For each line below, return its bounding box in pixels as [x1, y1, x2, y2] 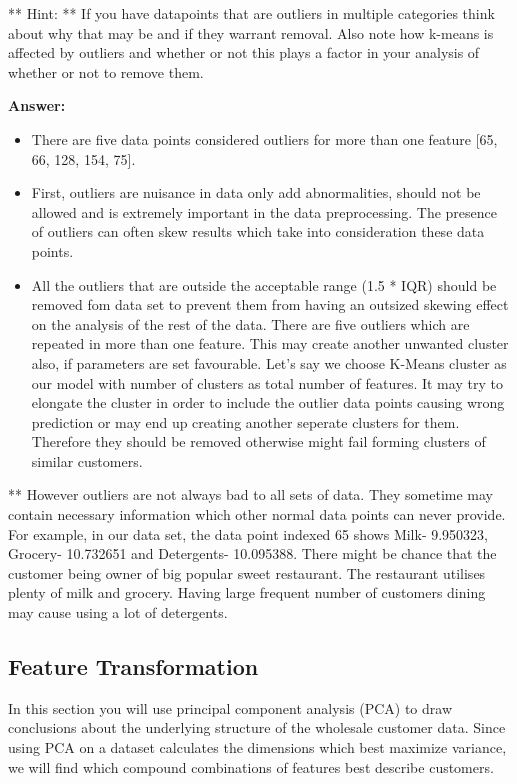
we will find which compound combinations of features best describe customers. [8, 756, 494, 777]
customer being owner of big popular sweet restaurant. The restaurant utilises [8, 562, 486, 583]
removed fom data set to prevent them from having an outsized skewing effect [31, 294, 509, 315]
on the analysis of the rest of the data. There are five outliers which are [31, 313, 470, 334]
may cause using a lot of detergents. [8, 602, 228, 623]
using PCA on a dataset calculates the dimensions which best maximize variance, [8, 737, 507, 758]
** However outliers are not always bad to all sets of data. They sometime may [8, 484, 493, 505]
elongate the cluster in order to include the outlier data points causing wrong [31, 392, 505, 413]
